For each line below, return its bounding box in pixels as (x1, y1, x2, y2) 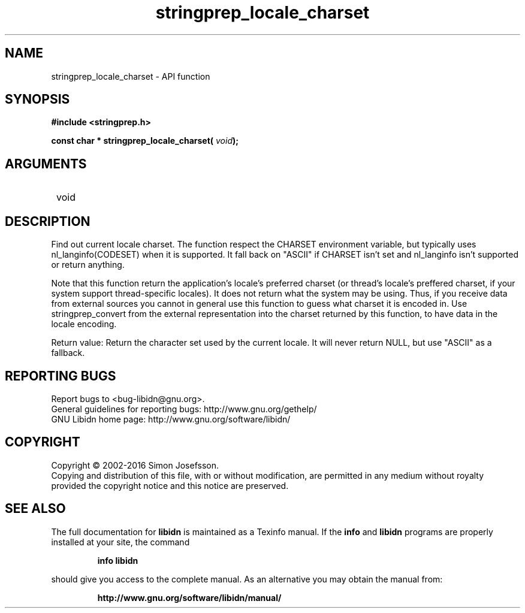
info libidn (97, 555, 138, 566)
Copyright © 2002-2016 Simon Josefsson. (51, 460, 219, 470)
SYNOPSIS (5, 92, 70, 107)
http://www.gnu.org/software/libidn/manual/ (97, 592, 282, 603)
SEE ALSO (5, 501, 66, 517)
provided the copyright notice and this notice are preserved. (51, 480, 289, 491)
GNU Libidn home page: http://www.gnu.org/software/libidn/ (51, 413, 291, 424)
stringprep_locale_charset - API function (51, 71, 210, 81)
